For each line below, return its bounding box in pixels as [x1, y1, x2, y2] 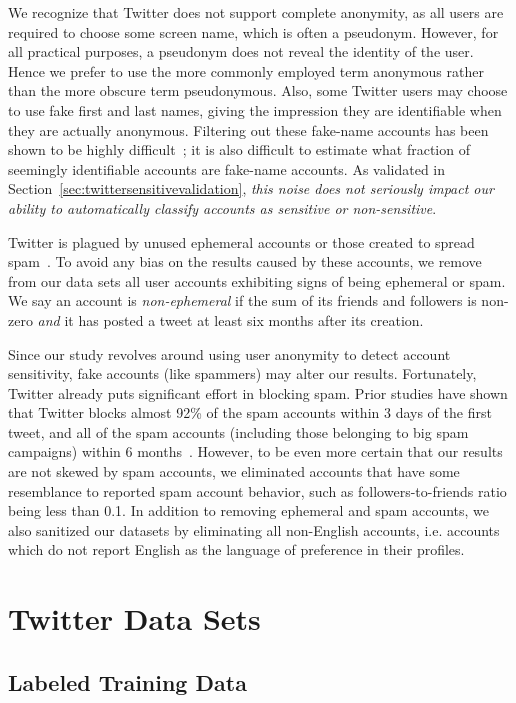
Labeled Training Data [8, 666, 247, 697]
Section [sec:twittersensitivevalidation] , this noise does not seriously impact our [8, 178, 494, 199]
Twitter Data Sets [8, 598, 261, 639]
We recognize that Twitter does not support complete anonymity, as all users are [8, 2, 504, 22]
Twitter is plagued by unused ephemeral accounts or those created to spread [8, 231, 475, 252]
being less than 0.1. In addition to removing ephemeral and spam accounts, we [8, 500, 490, 521]
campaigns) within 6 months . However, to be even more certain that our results [8, 441, 503, 462]
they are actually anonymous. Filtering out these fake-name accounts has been [8, 119, 489, 140]
